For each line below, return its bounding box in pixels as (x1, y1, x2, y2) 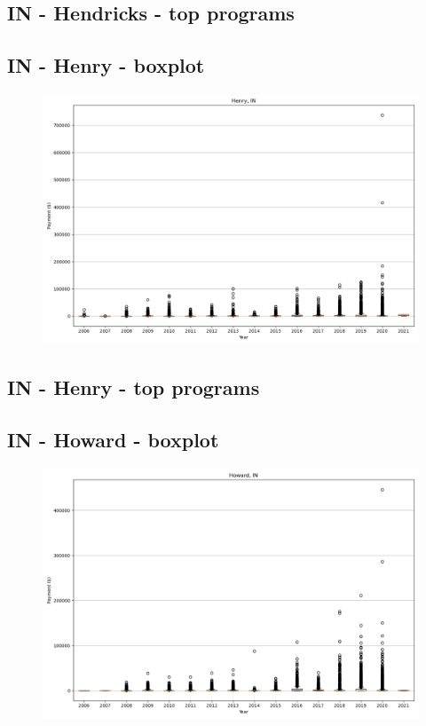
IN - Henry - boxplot (7, 51, 205, 79)
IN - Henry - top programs (7, 374, 260, 401)
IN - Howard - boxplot (7, 426, 219, 454)
